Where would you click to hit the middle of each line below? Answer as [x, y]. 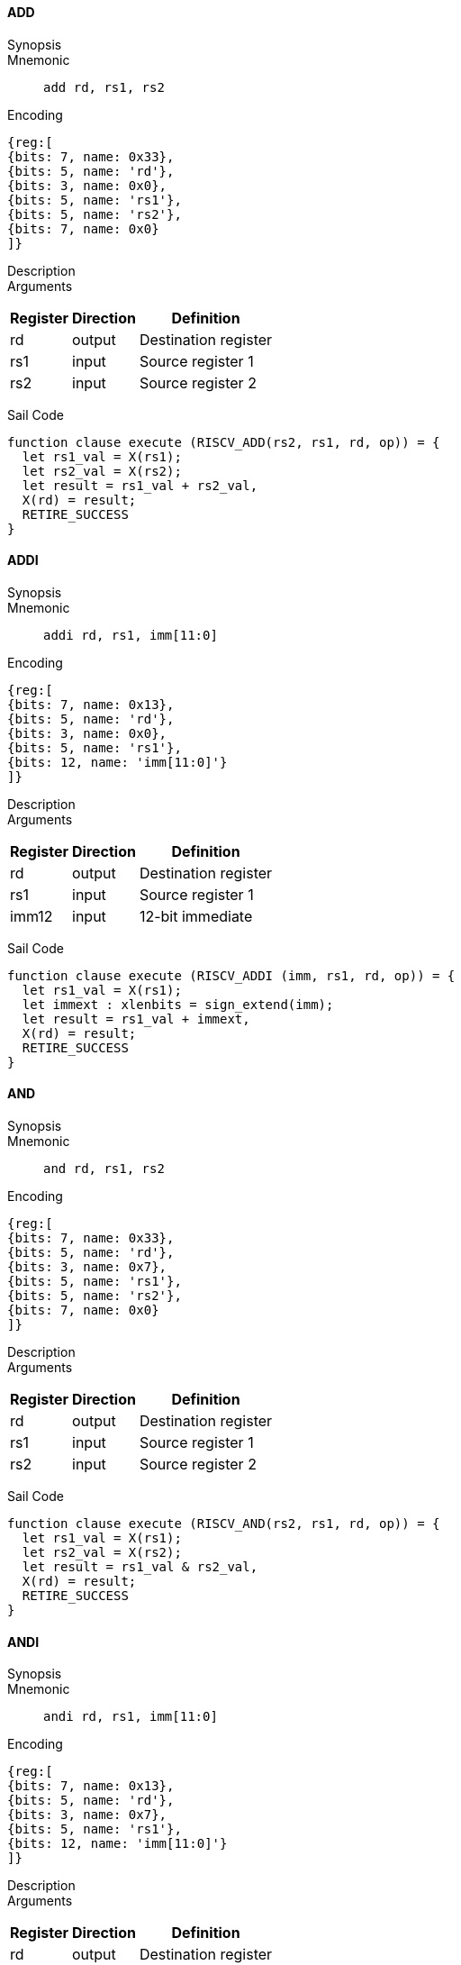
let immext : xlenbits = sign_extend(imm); [178, 1004]
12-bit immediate [196, 916]
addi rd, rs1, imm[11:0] [131, 635]
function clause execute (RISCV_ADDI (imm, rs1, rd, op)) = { [231, 975]
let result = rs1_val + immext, [136, 1019]
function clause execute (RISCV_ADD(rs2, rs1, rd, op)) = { [224, 442]
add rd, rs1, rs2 [104, 87]
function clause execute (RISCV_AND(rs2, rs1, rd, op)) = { [224, 1524]
